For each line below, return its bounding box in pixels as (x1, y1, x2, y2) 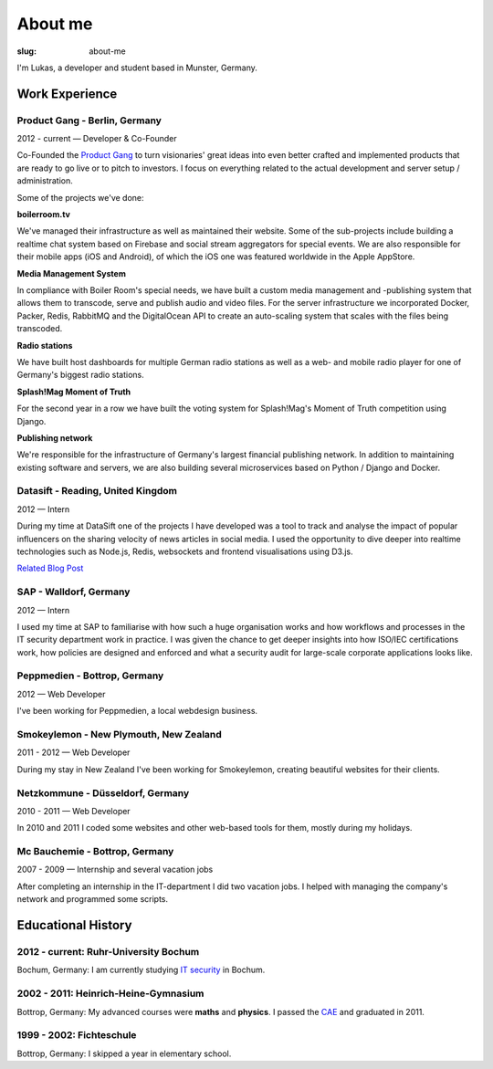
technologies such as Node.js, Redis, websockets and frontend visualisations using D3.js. (16, 546, 353, 557)
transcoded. (16, 323, 63, 334)
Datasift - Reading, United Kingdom (16, 485, 178, 498)
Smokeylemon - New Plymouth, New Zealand (16, 728, 223, 740)
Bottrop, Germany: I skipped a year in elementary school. (16, 1048, 232, 1059)
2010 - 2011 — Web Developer (16, 805, 131, 816)
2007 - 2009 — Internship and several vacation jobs (16, 864, 214, 875)
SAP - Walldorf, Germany (16, 585, 131, 598)
